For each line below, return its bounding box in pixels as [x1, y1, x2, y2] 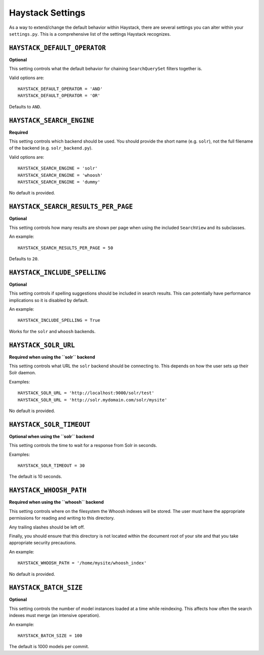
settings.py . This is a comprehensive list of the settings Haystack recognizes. [9, 31, 171, 37]
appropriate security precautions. [9, 540, 77, 546]
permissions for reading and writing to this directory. [9, 515, 115, 521]
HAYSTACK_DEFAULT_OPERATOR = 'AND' [18, 86, 103, 92]
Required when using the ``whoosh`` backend [9, 499, 104, 505]
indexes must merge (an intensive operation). [9, 613, 100, 618]
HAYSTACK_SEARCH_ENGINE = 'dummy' [18, 179, 100, 185]
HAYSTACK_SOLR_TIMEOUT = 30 [18, 463, 85, 468]
